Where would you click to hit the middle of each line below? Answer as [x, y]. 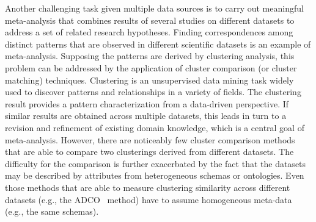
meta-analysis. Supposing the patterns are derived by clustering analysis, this [150, 56]
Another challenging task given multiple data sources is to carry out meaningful [154, 8]
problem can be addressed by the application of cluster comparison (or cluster [151, 67]
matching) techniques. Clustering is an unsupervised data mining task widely [149, 80]
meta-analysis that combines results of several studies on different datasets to [150, 20]
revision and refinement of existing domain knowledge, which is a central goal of [155, 127]
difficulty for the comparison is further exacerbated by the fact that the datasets [156, 163]
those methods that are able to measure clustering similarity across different [148, 187]
